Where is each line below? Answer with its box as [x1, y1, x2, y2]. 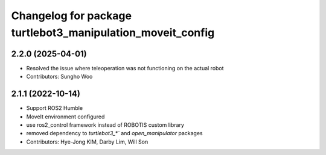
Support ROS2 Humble [26, 105, 83, 112]
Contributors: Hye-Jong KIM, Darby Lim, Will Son [26, 138, 149, 145]
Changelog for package [11, 9, 132, 22]
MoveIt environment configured [26, 113, 105, 120]
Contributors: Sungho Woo [26, 73, 93, 81]
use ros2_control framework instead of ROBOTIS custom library [26, 121, 184, 129]
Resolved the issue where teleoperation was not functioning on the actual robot [26, 64, 224, 71]
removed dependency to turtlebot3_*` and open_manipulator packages [26, 130, 203, 137]
